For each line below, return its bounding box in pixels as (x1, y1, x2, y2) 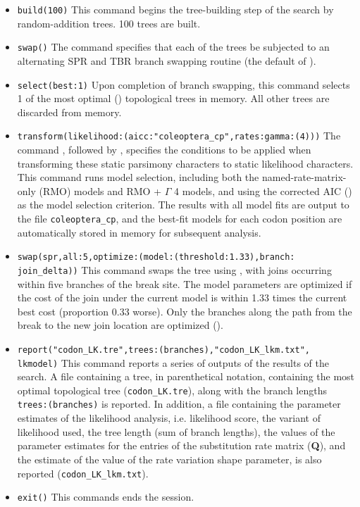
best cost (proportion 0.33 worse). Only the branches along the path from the (17, 303, 352, 318)
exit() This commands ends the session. (17, 489, 194, 504)
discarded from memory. (17, 104, 122, 119)
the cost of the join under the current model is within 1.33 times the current (17, 290, 347, 305)
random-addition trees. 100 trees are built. (17, 15, 201, 30)
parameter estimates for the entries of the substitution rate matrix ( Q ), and (17, 438, 346, 453)
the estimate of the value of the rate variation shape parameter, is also (17, 451, 322, 466)
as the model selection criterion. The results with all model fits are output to (17, 197, 349, 212)
